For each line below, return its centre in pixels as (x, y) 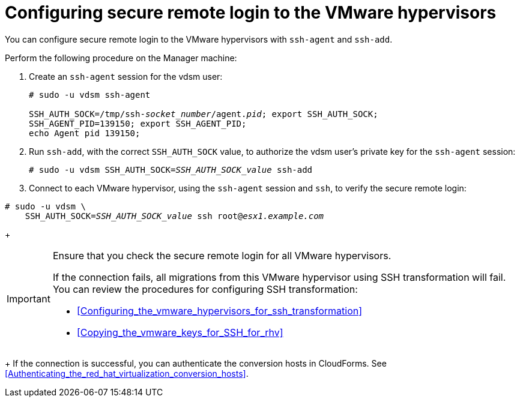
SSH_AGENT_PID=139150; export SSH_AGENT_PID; (138, 123)
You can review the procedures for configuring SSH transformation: (205, 289)
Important (29, 298)
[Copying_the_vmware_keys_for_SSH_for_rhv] (180, 332)
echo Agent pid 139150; (85, 133)
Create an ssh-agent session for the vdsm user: (126, 76)
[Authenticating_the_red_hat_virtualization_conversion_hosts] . (127, 373)
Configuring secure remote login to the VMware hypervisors (251, 13)
